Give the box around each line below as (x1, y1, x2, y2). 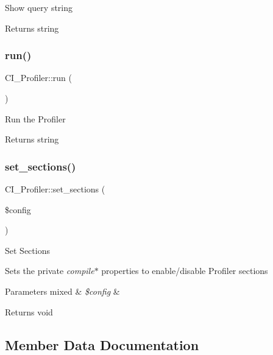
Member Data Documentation (5, 335, 199, 354)
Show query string (5, 1, 73, 13)
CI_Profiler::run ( (5, 71, 73, 84)
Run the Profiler (5, 112, 66, 125)
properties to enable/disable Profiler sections (101, 264, 268, 277)
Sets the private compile (5, 264, 94, 277)
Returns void (5, 305, 53, 318)
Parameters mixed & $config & (5, 284, 120, 297)
